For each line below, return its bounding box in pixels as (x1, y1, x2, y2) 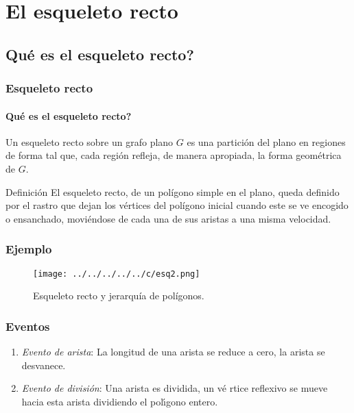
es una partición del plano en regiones (187, 134, 346, 149)
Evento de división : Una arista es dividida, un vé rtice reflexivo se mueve (21, 381, 328, 395)
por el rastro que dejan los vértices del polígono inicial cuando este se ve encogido (5, 198, 349, 212)
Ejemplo (5, 240, 52, 258)
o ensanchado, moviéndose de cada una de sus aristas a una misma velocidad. (5, 211, 331, 225)
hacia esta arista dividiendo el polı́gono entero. (21, 394, 218, 408)
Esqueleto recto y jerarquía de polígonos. (33, 288, 204, 303)
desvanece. (21, 358, 66, 372)
